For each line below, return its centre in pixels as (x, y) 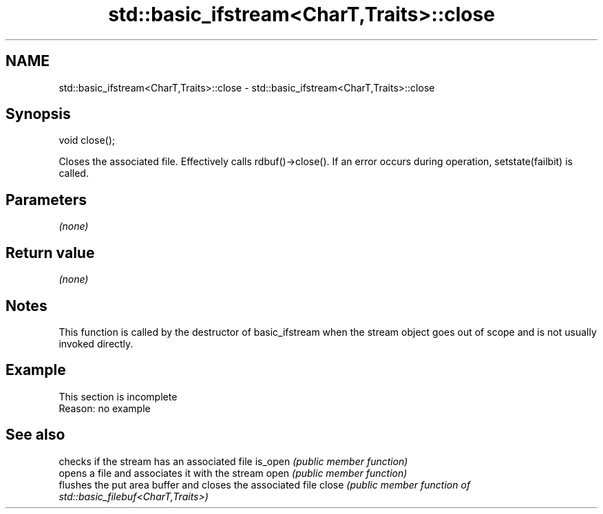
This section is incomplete (118, 396)
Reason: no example (105, 408)
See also (35, 435)
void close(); (87, 140)
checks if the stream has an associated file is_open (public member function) (233, 461)
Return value (50, 253)
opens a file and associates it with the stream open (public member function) (233, 473)
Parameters (46, 200)
